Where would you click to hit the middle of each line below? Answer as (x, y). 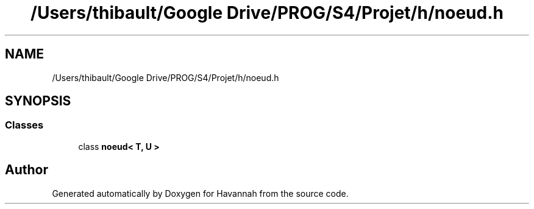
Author (27, 170)
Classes (24, 125)
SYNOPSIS (38, 101)
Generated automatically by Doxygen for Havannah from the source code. (200, 193)
